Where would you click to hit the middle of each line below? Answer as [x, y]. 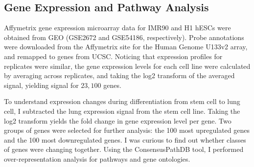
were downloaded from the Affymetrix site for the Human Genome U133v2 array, [126, 47]
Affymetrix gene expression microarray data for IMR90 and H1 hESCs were [117, 28]
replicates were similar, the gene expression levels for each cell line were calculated [127, 66]
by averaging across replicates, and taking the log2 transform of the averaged [119, 75]
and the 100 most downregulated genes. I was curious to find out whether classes [125, 139]
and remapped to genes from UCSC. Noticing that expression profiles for [113, 56]
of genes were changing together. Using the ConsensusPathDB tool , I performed [124, 149]
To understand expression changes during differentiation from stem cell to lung [122, 101]
